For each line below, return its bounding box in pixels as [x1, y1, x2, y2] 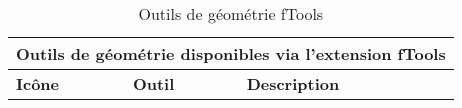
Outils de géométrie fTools [138, 2, 324, 25]
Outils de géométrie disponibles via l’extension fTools [16, 42, 446, 65]
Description [246, 72, 340, 95]
